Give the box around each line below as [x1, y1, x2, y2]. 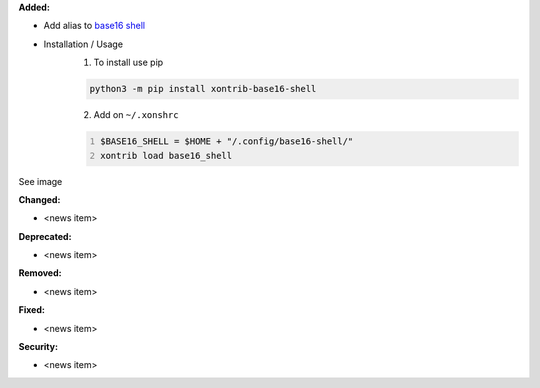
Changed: [18, 193, 61, 205]
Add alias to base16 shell [43, 20, 145, 32]
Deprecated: [18, 230, 72, 242]
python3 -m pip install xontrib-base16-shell [89, 83, 317, 95]
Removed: [18, 267, 62, 279]
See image [18, 175, 63, 187]
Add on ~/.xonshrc [93, 109, 179, 121]
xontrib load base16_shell [100, 150, 233, 161]
